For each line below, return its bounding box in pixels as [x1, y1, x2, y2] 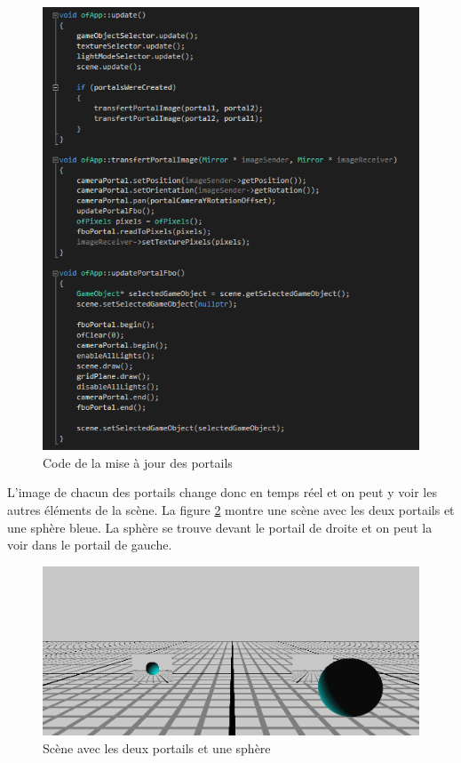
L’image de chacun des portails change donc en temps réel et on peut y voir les [7, 483, 437, 502]
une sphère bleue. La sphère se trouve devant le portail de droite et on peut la [7, 518, 433, 536]
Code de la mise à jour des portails [43, 453, 233, 471]
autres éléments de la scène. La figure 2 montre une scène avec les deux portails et [7, 500, 455, 518]
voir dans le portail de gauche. [7, 535, 172, 554]
